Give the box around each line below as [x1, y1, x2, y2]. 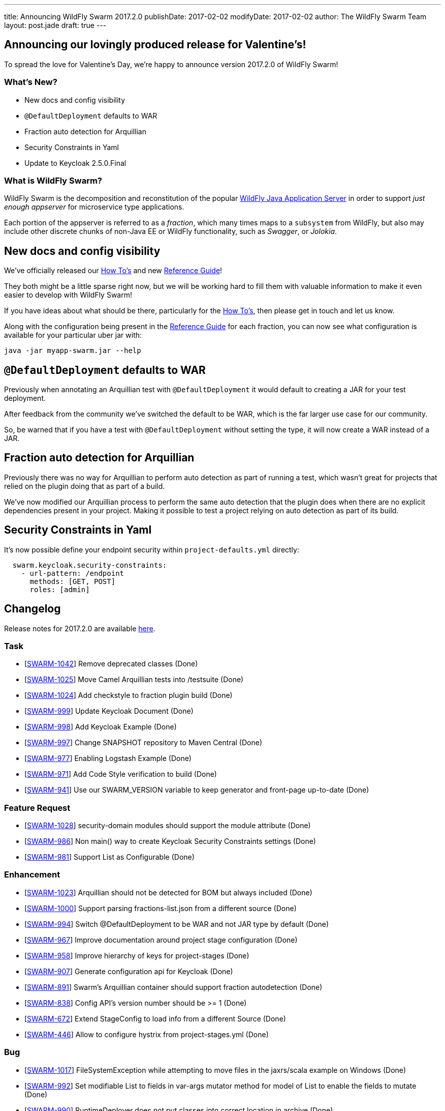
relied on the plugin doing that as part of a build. [4, 481, 165, 490]
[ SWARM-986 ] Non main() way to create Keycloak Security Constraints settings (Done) [24, 837, 316, 846]
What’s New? [4, 77, 57, 87]
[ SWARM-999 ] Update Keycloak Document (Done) [24, 707, 194, 716]
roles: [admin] [29, 585, 90, 594]
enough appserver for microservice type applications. [4, 202, 184, 212]
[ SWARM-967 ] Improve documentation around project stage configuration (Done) [24, 935, 298, 944]
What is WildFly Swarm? [4, 175, 103, 186]
